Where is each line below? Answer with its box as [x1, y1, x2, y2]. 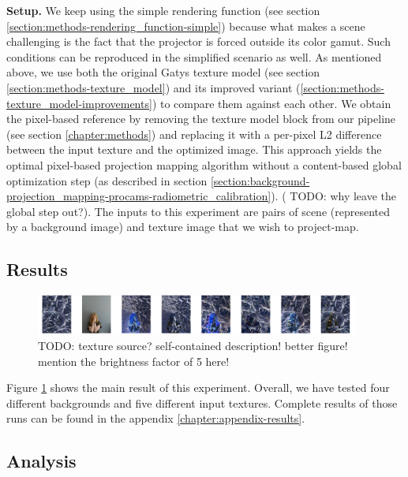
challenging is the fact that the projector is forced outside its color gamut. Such [6, 33, 391, 50]
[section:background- [210, 172, 310, 188]
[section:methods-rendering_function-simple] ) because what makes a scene [6, 17, 365, 34]
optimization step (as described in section [6, 172, 208, 188]
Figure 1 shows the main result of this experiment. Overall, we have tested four [6, 379, 390, 396]
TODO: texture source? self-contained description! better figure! [38, 337, 348, 354]
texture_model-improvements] [6, 95, 152, 111]
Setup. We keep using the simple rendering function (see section [6, 2, 320, 18]
